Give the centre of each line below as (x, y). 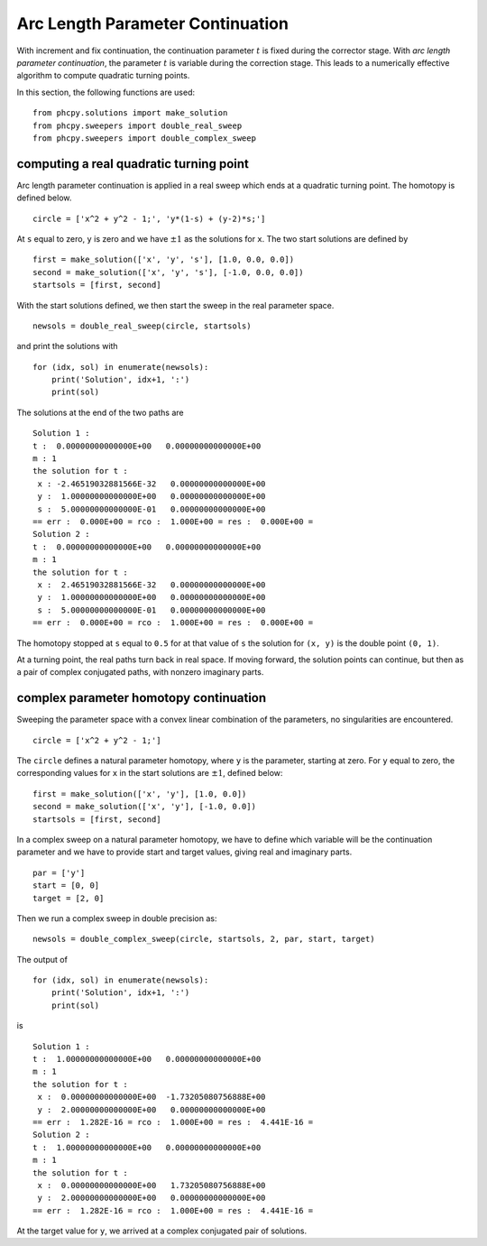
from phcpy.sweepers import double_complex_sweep (145, 138)
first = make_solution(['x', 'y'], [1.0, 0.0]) (140, 794)
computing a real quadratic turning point (133, 164)
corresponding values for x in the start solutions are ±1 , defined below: (150, 773)
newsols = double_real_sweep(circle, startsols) (142, 326)
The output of (42, 959)
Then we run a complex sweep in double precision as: (117, 918)
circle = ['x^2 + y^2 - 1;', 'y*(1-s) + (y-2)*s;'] (149, 218)
